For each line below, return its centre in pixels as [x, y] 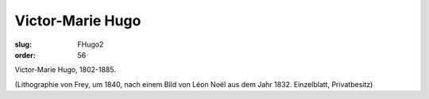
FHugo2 [91, 44]
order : [25, 55]
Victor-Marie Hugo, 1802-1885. [66, 70]
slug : [23, 44]
